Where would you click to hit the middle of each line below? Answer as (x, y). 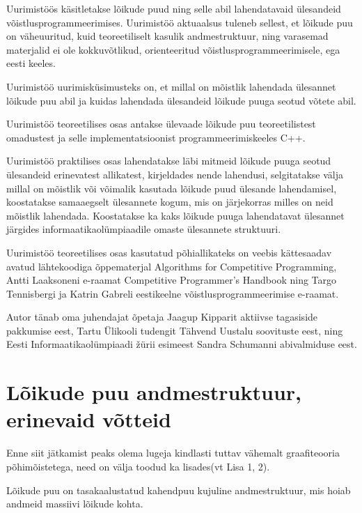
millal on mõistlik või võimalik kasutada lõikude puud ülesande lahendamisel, (172, 188)
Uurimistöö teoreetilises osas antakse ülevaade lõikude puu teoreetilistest (161, 124)
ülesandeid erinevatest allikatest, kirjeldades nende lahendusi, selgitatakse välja (175, 174)
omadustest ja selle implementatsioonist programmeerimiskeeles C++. (156, 137)
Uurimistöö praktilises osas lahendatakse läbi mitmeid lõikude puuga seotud (169, 161)
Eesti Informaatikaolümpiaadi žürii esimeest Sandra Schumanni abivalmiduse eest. (182, 344)
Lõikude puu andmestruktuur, (154, 392)
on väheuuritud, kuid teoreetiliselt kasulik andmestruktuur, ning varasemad (167, 36)
